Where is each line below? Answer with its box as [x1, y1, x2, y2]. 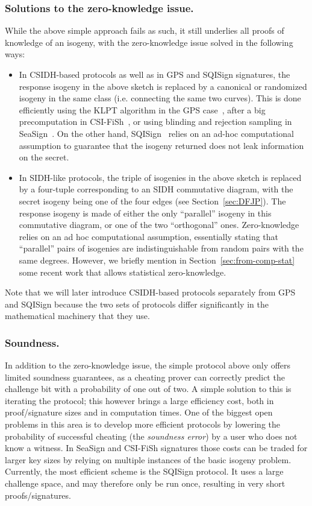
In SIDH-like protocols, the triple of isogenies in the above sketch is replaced [19, 171, 302, 183]
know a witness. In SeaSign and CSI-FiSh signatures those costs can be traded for [5, 441, 308, 454]
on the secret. [19, 151, 69, 163]
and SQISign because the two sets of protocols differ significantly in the [5, 297, 269, 310]
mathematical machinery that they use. [5, 309, 150, 322]
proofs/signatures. [5, 489, 71, 501]
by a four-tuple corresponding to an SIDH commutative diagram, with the [19, 183, 293, 195]
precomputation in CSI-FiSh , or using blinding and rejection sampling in [19, 115, 292, 128]
